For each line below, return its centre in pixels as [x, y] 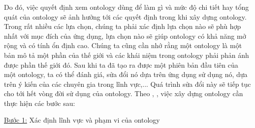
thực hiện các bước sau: [40, 103]
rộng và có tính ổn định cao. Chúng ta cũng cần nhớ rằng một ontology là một [123, 45]
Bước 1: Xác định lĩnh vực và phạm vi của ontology [82, 119]
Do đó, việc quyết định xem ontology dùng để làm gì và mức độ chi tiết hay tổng [127, 7]
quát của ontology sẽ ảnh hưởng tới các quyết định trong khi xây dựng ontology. [125, 16]
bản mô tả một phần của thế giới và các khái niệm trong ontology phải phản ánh [127, 55]
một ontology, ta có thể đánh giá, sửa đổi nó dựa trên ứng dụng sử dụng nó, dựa [126, 74]
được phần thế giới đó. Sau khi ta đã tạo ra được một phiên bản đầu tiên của [121, 64]
